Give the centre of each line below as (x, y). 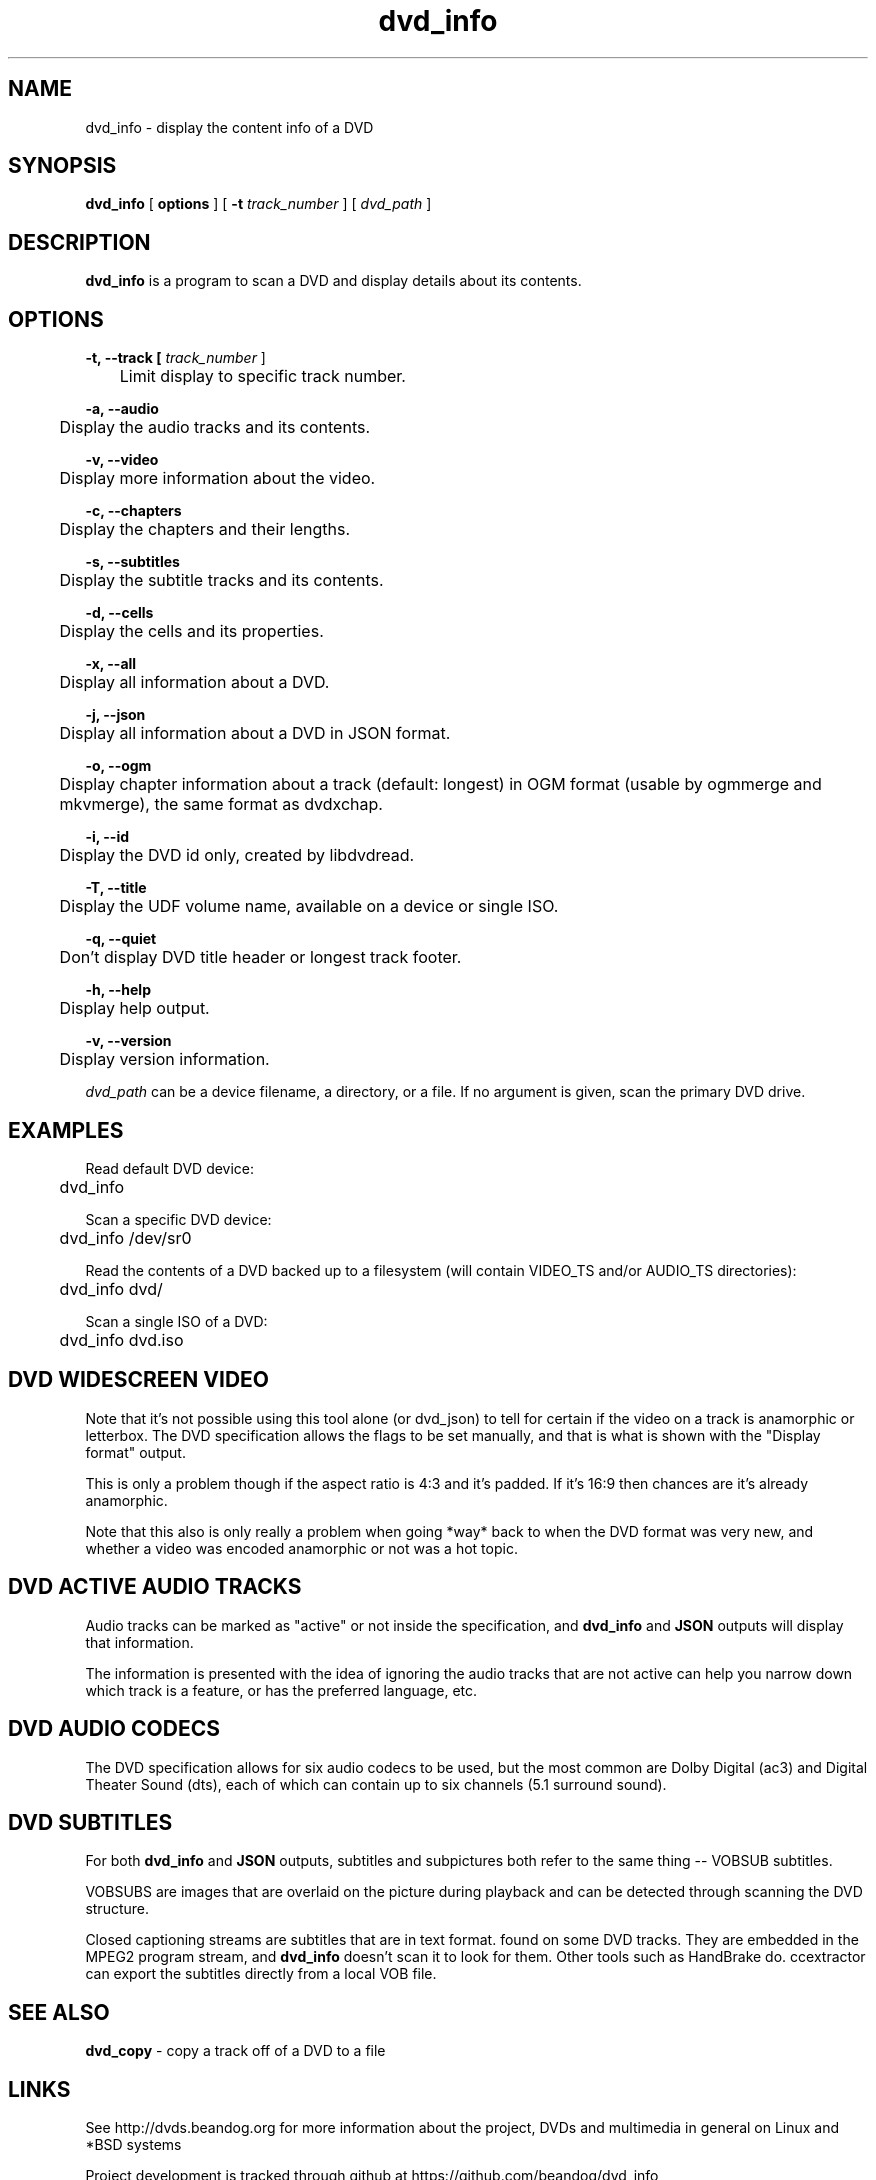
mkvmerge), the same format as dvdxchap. (221, 804)
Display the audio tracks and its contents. (215, 427)
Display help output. (134, 1008)
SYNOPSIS (62, 166)
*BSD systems (133, 2145)
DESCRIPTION (79, 242)
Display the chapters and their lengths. (205, 529)
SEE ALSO (59, 2012)
